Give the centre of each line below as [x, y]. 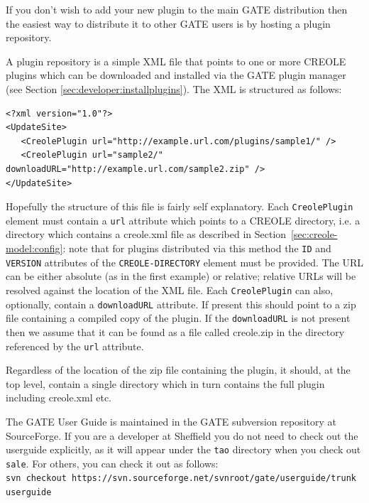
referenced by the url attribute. [75, 346]
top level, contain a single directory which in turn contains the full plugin [165, 383]
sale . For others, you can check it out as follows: [112, 463]
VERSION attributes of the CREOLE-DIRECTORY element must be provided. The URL [184, 262]
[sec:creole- [314, 234]
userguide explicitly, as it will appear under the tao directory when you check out [183, 449]
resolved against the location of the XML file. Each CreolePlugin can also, [170, 290]
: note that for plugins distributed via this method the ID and [197, 248]
